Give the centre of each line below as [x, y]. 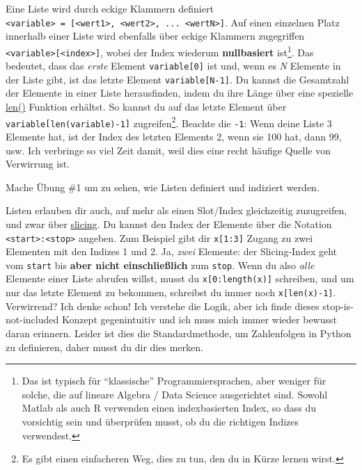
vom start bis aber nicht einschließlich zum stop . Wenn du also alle [160, 265]
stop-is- [338, 306]
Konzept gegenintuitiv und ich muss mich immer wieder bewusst [199, 319]
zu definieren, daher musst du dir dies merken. [104, 347]
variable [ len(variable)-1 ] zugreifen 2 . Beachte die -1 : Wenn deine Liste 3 [169, 122]
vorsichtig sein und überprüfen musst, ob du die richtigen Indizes [160, 421]
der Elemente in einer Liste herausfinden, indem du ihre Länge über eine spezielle [180, 93]
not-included [32, 319]
